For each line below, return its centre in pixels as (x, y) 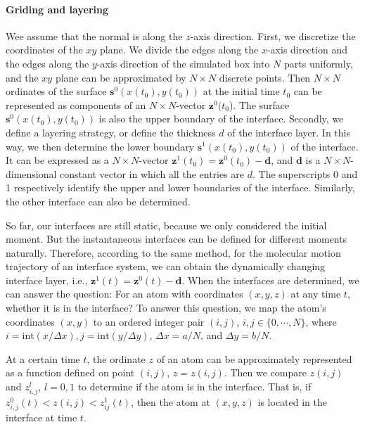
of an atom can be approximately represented (254, 358)
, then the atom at (171, 402)
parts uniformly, (318, 63)
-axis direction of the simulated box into (183, 63)
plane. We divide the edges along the (179, 50)
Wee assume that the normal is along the (94, 36)
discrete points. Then (265, 77)
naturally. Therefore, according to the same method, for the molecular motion (173, 252)
